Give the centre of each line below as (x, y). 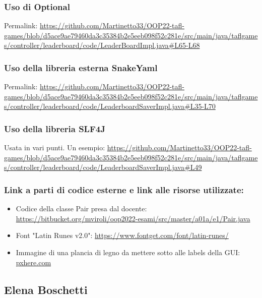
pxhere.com (34, 262)
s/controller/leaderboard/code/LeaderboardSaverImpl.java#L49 (103, 167)
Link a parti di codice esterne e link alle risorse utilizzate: (124, 189)
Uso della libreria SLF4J (55, 128)
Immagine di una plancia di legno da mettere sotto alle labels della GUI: (128, 252)
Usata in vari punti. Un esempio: (55, 147)
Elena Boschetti (46, 289)
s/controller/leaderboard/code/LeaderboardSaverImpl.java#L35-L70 (110, 106)
